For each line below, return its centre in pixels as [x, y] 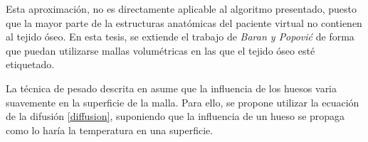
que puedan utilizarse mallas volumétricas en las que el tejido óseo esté [161, 50]
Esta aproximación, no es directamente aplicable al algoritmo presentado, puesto [181, 9]
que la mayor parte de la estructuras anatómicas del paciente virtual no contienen [184, 22]
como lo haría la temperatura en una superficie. [110, 130]
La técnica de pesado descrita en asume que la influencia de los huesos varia [172, 88]
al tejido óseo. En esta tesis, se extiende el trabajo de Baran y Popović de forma [180, 37]
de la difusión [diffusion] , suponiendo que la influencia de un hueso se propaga [175, 116]
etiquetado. [30, 64]
